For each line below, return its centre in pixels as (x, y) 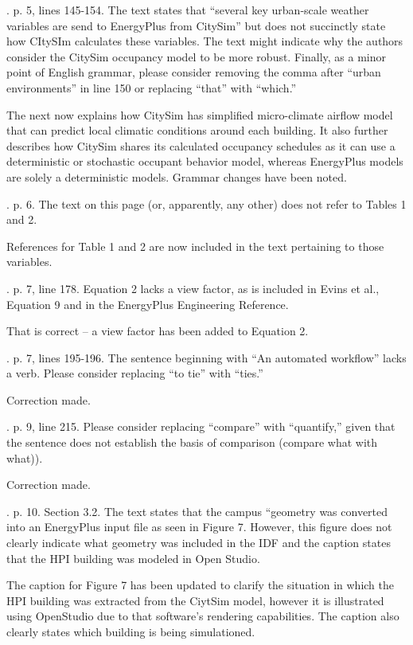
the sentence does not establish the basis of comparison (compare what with (192, 442)
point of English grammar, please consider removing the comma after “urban (194, 72)
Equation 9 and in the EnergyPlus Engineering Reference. (148, 304)
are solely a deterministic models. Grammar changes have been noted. (177, 176)
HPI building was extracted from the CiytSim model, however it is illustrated (195, 600)
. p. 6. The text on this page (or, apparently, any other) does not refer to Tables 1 (206, 203)
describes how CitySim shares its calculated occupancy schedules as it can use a (201, 145)
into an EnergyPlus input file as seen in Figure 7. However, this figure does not (199, 527)
